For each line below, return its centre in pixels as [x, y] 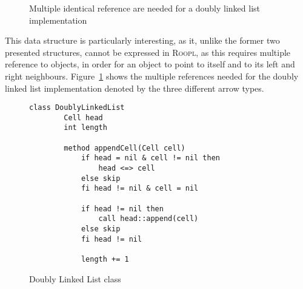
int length [85, 128]
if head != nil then [122, 209]
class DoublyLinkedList [77, 108]
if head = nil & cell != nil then [150, 158]
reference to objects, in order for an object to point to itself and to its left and [150, 64]
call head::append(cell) [148, 219]
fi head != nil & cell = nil [140, 189]
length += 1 [105, 259]
